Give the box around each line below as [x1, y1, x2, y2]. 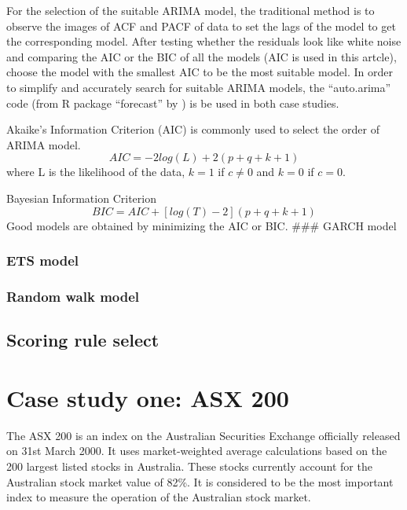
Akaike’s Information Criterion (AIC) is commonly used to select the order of [6, 121, 379, 138]
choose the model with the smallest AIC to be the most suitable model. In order [6, 64, 393, 80]
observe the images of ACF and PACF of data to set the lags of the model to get [6, 17, 396, 34]
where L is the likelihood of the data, [6, 163, 185, 180]
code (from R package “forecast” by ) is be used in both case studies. [6, 94, 339, 111]
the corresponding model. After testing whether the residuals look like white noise [6, 33, 401, 50]
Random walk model [6, 286, 140, 306]
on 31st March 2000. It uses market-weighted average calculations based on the [6, 442, 387, 459]
